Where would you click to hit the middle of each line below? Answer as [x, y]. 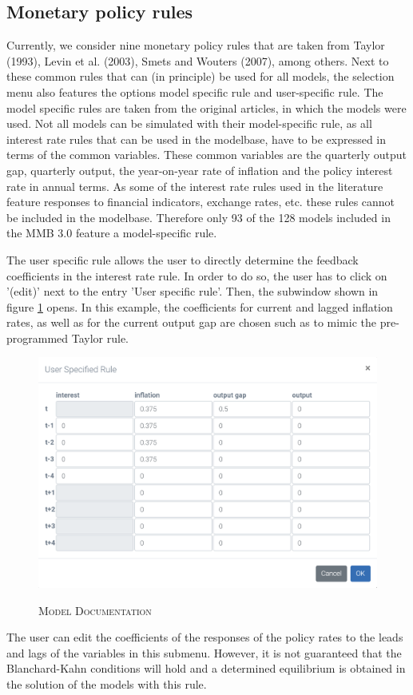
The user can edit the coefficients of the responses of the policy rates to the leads [205, 637]
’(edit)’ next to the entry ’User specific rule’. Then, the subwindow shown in [193, 291]
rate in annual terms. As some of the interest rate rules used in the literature [195, 186]
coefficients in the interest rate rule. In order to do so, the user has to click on [197, 275]
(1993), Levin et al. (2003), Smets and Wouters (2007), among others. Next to [198, 60]
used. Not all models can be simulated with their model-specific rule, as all [189, 123]
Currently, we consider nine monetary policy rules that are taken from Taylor [196, 45]
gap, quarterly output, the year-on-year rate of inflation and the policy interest [200, 170]
